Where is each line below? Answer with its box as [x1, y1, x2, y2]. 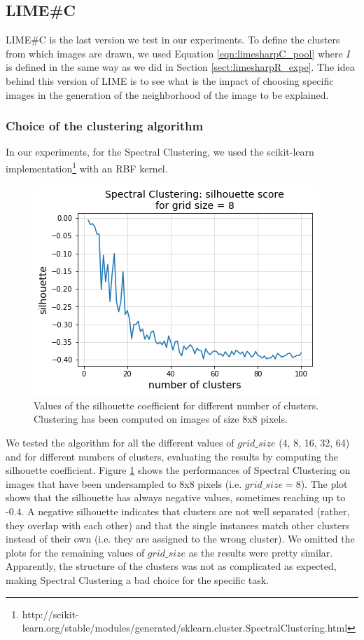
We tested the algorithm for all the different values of [6, 435, 234, 450]
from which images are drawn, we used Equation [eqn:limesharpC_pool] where [6, 46, 343, 60]
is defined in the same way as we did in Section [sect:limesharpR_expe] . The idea [6, 60, 355, 74]
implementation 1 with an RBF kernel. [6, 158, 168, 175]
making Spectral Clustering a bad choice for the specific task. [6, 572, 269, 587]
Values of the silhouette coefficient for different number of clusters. [34, 397, 319, 412]
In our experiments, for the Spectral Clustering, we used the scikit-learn [6, 144, 314, 159]
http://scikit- [22, 606, 79, 621]
